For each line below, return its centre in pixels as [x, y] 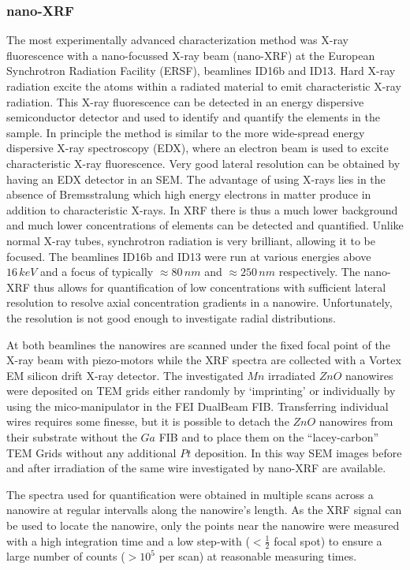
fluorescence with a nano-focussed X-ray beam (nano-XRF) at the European [191, 55]
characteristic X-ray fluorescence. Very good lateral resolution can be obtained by [203, 163]
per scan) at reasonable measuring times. [258, 556]
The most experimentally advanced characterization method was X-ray [177, 40]
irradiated [292, 375]
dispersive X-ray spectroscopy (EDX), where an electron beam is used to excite [198, 148]
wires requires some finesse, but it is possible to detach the [148, 421]
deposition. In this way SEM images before [298, 452]
